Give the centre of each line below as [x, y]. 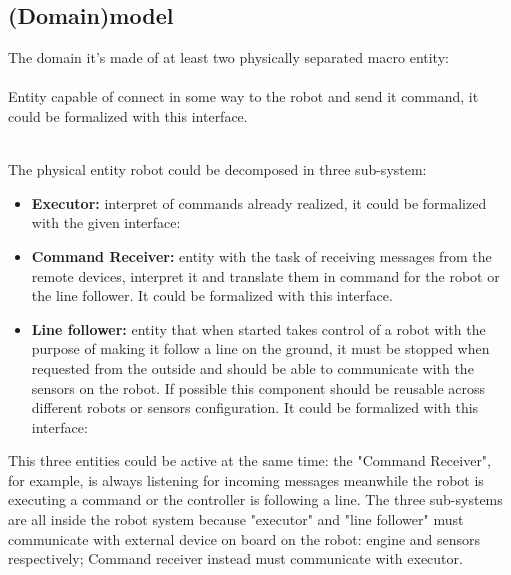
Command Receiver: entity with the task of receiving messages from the [261, 255]
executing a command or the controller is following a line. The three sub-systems [255, 499]
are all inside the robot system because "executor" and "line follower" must [236, 519]
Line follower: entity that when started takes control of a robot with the [258, 328]
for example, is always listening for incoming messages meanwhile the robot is [246, 479]
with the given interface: [106, 222]
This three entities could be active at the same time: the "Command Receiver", [249, 460]
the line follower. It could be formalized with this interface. [212, 295]
